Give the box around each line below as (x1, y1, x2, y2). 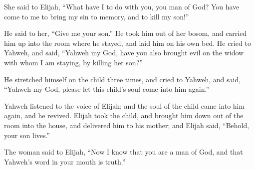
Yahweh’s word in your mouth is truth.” (4, 156, 126, 167)
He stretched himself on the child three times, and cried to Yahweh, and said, (4, 74, 241, 84)
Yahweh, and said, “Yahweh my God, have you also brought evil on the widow (4, 47, 244, 58)
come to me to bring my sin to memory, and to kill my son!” (4, 11, 189, 21)
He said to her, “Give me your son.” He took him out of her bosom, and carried (4, 28, 247, 38)
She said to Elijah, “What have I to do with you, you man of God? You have (4, 1, 240, 11)
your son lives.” (4, 130, 50, 140)
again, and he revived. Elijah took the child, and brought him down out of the (4, 110, 244, 121)
